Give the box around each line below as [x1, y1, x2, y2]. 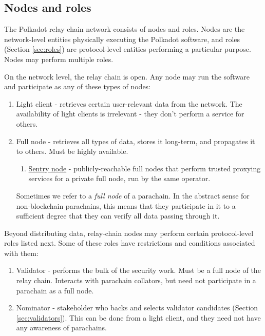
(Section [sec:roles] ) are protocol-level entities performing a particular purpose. [4, 44, 251, 54]
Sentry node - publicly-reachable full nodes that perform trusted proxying [28, 163, 261, 173]
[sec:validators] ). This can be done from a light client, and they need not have [16, 312, 261, 323]
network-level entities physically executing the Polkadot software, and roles [4, 33, 240, 44]
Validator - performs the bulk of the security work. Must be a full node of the [16, 265, 261, 275]
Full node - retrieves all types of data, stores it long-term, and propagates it [16, 135, 255, 146]
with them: [4, 247, 39, 258]
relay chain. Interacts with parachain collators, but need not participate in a [16, 275, 256, 286]
